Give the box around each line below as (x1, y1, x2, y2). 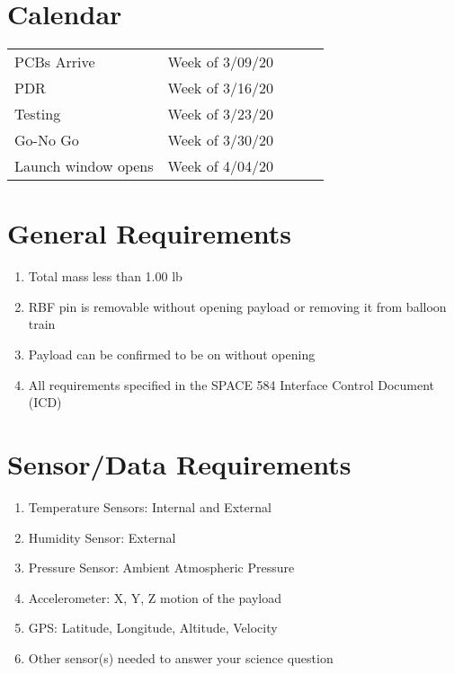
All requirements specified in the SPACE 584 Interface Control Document (28, 375, 435, 394)
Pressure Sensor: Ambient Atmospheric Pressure (28, 558, 295, 577)
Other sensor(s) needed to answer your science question (28, 648, 334, 667)
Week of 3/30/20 (167, 129, 273, 151)
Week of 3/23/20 (167, 103, 273, 125)
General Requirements (7, 215, 291, 252)
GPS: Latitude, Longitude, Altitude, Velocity (28, 618, 278, 637)
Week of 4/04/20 (167, 155, 273, 177)
